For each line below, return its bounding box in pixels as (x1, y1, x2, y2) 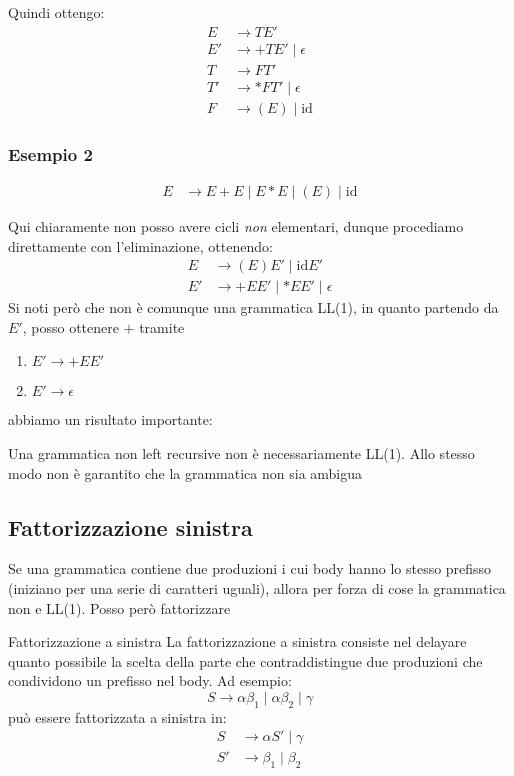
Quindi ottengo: (8, 2, 105, 22)
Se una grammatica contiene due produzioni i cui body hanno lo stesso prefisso (8, 558, 492, 579)
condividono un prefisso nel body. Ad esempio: (8, 670, 292, 691)
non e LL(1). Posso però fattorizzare (8, 597, 231, 618)
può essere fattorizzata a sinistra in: (8, 706, 227, 727)
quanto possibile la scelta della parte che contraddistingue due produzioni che (8, 650, 483, 671)
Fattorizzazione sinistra (8, 511, 253, 542)
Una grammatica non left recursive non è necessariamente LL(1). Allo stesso (8, 443, 475, 464)
